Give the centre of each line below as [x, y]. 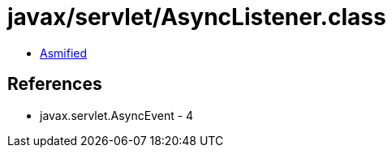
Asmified [64, 53]
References [55, 84]
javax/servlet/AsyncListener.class [197, 17]
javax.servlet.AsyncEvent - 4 [117, 115]
